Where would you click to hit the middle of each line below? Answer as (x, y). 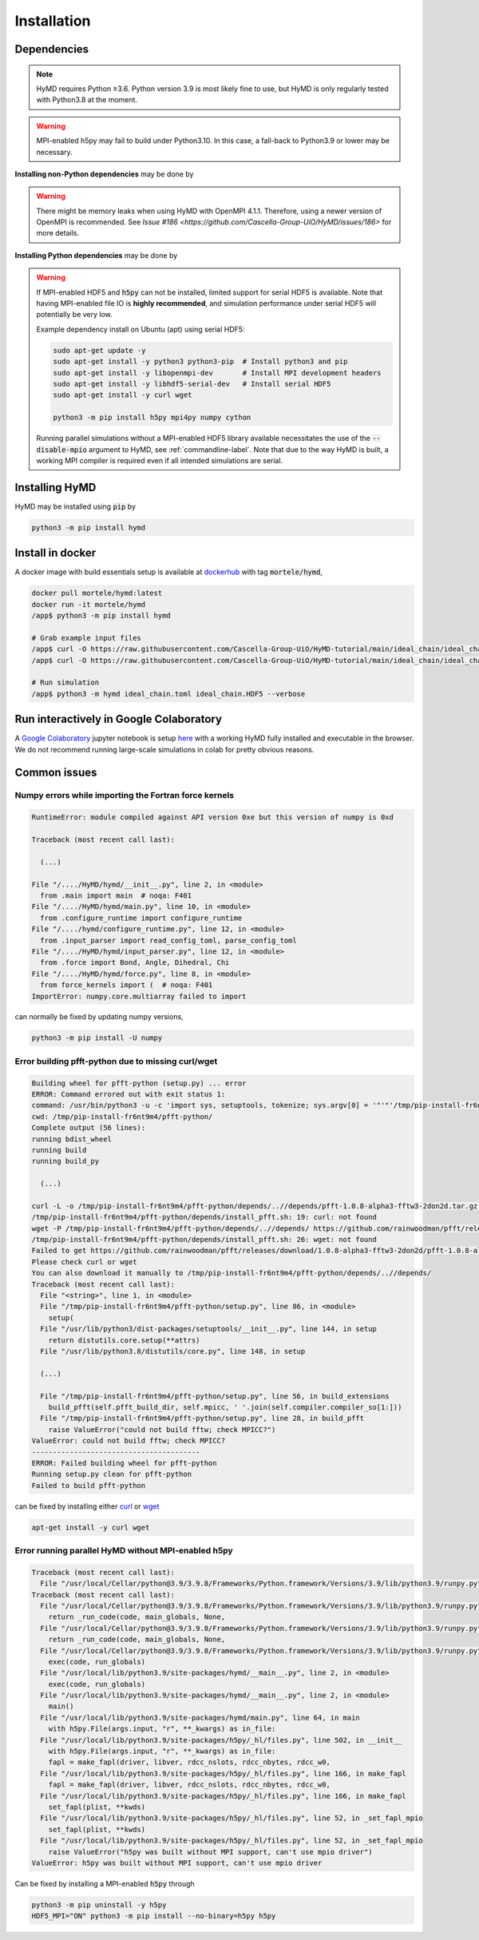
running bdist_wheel (71, 1139)
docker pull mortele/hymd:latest (97, 593)
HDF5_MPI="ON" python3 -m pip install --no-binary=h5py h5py (154, 1916)
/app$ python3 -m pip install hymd (101, 616)
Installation (53, 21)
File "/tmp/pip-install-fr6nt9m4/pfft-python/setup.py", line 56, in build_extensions (215, 1396)
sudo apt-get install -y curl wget (123, 395)
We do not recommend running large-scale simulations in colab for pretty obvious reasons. (164, 749)
